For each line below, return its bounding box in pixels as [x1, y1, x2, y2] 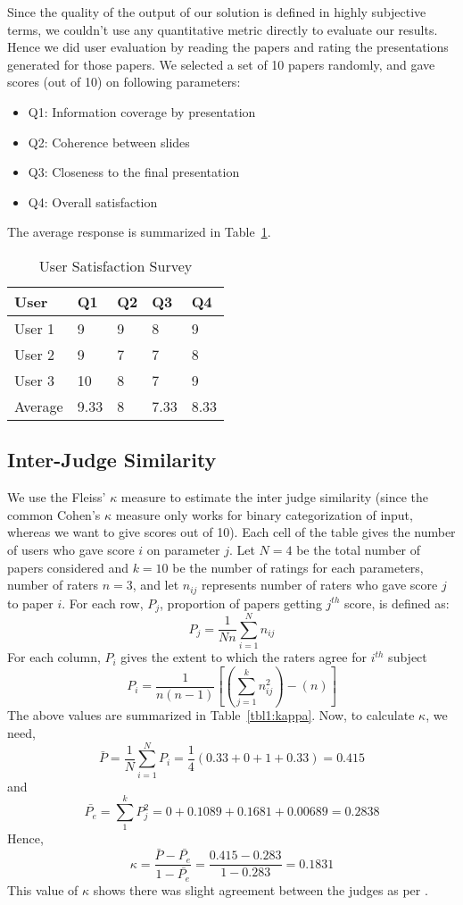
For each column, [7, 648, 101, 666]
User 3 [14, 369, 55, 390]
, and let [132, 575, 179, 594]
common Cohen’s [7, 505, 101, 524]
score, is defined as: [343, 593, 450, 612]
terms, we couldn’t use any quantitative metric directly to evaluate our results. [7, 20, 438, 38]
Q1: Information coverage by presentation [28, 102, 256, 121]
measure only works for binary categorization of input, [115, 505, 413, 524]
